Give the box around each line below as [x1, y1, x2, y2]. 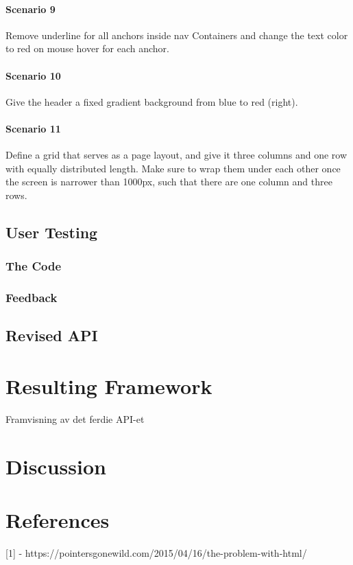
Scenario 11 [5, 121, 61, 135]
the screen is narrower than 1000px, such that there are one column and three [5, 174, 332, 189]
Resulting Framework [5, 371, 212, 400]
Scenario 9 [5, 1, 56, 16]
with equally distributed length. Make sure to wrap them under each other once [5, 161, 341, 175]
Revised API [5, 325, 98, 346]
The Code [5, 257, 62, 275]
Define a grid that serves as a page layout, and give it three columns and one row [5, 148, 348, 162]
